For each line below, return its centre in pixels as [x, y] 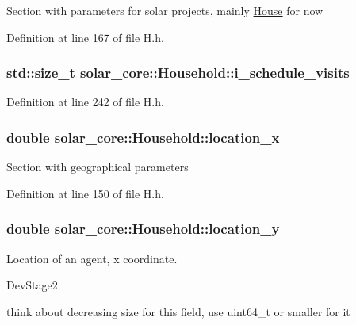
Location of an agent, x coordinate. [92, 258]
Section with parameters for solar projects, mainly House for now [165, 10]
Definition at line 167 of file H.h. [85, 37]
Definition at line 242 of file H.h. [85, 102]
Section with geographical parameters [98, 167]
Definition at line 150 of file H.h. [85, 193]
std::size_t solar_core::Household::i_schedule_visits [178, 73]
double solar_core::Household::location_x [143, 137]
